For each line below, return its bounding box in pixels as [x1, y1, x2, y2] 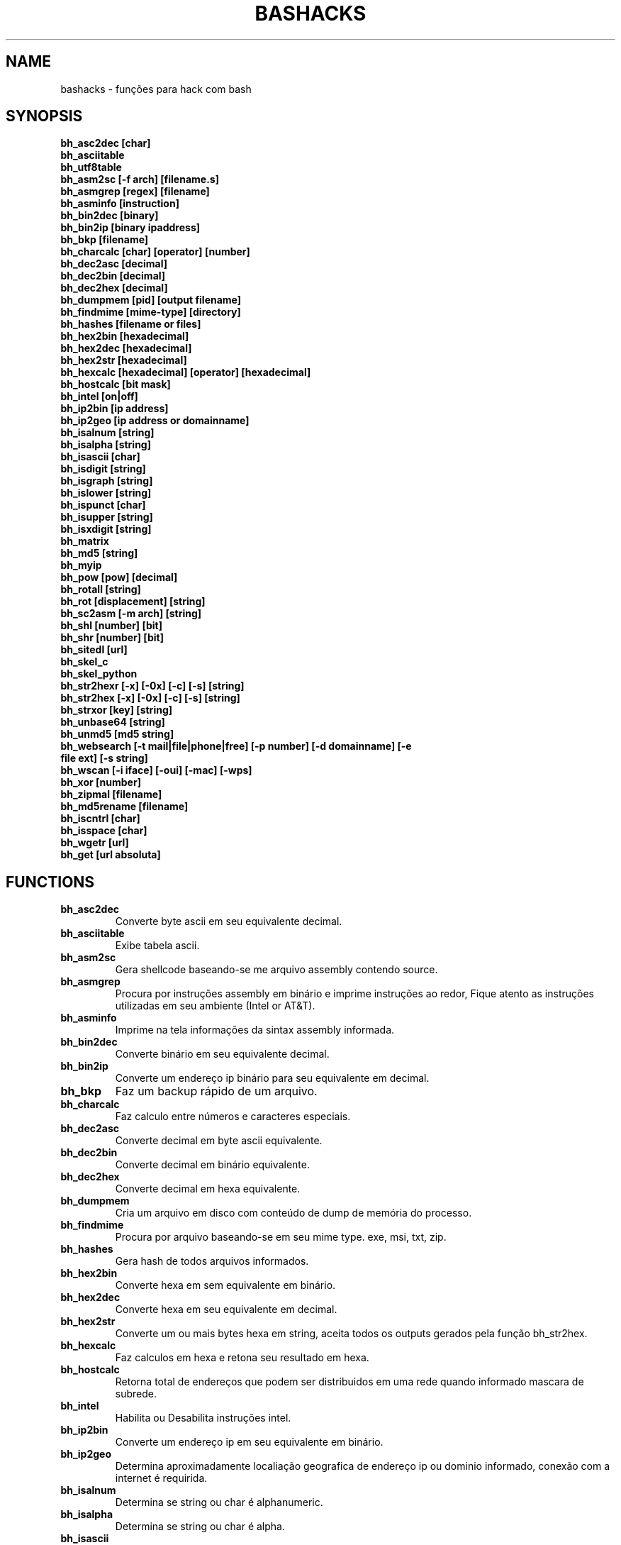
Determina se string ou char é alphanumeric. [115, 1496, 323, 1509]
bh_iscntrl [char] [60, 812, 140, 825]
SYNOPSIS [6, 107, 83, 126]
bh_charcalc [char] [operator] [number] [60, 245, 250, 258]
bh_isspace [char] [60, 824, 147, 837]
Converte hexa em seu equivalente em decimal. [115, 1303, 337, 1316]
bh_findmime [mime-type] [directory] [60, 306, 241, 319]
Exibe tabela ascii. [115, 939, 200, 952]
